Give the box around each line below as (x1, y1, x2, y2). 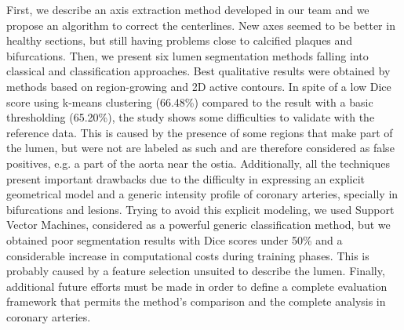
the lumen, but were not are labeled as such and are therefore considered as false (6, 140, 395, 156)
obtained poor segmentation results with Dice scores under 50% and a (6, 231, 343, 248)
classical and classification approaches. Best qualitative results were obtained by (6, 63, 391, 79)
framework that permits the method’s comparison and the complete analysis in (6, 293, 386, 310)
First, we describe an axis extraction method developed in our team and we (6, 2, 369, 17)
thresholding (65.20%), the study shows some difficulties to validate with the (6, 109, 375, 125)
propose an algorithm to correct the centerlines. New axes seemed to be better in (6, 16, 395, 33)
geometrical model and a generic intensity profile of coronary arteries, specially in (6, 186, 399, 202)
